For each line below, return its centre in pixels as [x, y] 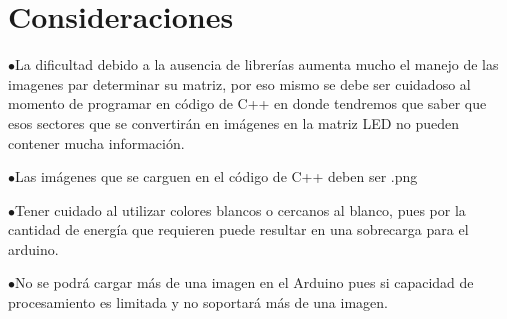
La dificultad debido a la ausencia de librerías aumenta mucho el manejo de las [257, 64]
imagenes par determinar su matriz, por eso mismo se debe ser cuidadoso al [239, 83]
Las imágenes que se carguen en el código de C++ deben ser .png [216, 176]
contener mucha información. [96, 142]
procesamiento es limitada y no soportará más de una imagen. [198, 302]
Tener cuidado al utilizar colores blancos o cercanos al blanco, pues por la [240, 209]
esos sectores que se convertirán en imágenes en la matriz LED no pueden [234, 122]
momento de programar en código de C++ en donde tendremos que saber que [247, 103]
